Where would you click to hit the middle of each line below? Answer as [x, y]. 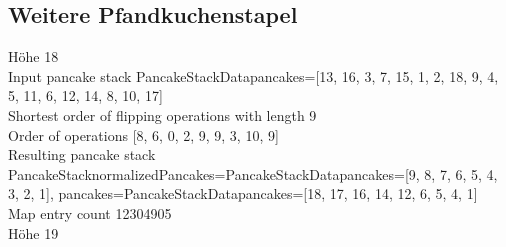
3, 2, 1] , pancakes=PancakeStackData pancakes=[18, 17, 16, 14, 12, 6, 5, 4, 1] [243, 193]
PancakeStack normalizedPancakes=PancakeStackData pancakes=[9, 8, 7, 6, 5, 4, [253, 173]
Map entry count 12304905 [90, 212]
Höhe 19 [33, 232]
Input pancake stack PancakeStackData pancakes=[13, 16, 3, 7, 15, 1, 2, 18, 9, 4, [253, 75]
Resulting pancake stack [82, 154]
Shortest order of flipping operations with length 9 [162, 114]
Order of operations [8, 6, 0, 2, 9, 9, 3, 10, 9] [143, 134]
